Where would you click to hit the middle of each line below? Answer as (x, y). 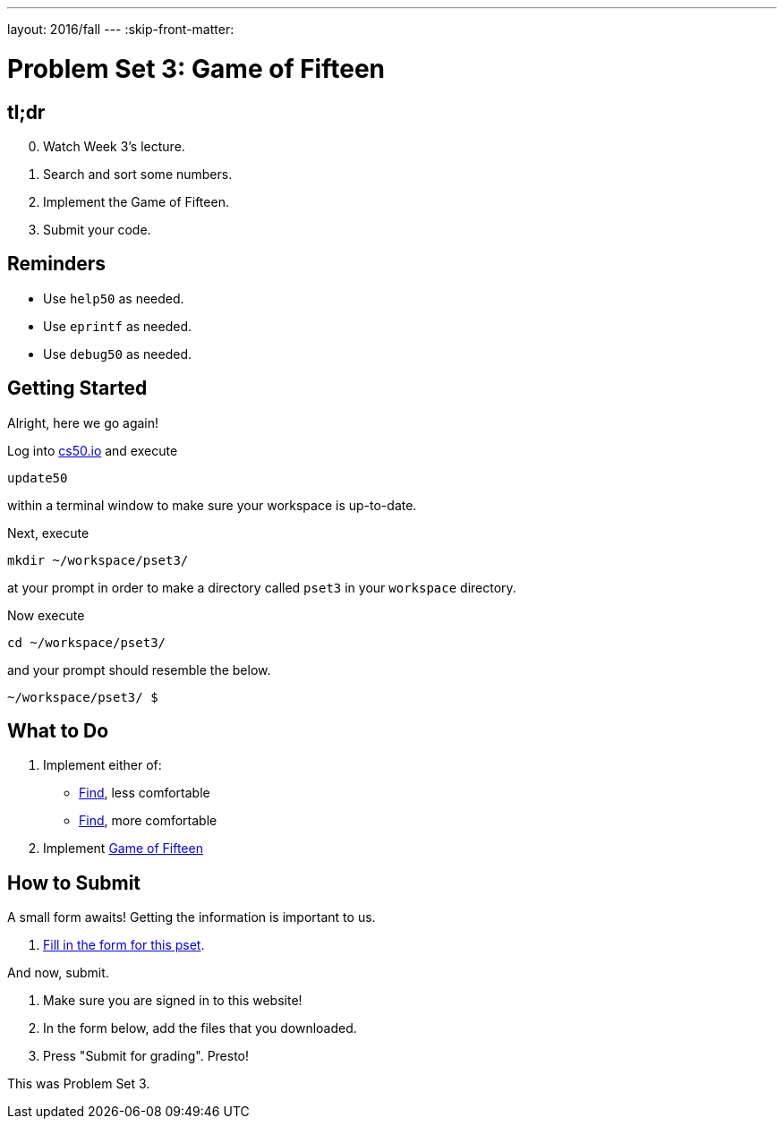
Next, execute (48, 533)
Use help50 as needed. (114, 298)
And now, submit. (58, 973)
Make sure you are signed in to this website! (173, 1001)
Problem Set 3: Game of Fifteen (196, 68)
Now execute (46, 615)
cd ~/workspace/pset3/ (87, 642)
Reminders (57, 264)
